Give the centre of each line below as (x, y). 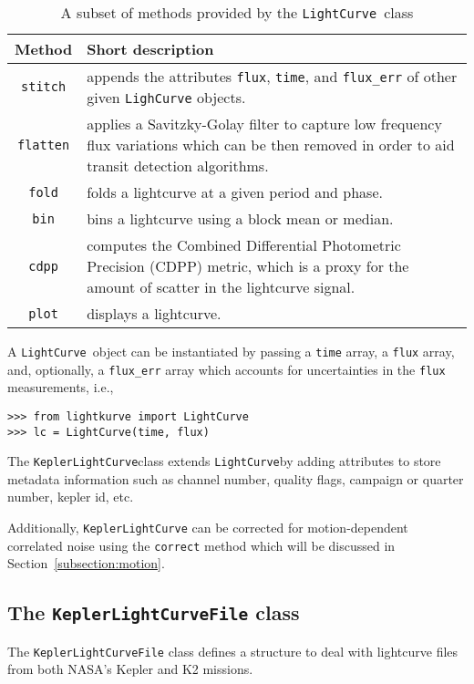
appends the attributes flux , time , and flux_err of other (272, 76)
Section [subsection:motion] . (86, 563)
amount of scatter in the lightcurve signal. (221, 287)
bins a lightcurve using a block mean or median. (240, 218)
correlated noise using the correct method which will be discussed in (201, 545)
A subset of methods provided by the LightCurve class (237, 12)
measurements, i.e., (61, 387)
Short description (150, 49)
